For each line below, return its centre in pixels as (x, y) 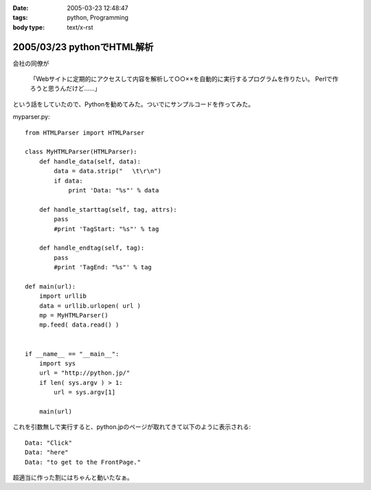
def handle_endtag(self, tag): (92, 248)
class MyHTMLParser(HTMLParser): (81, 152)
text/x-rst (80, 27)
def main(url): (50, 286)
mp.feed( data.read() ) (79, 325)
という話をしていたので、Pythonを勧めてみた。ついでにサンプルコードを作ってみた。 (133, 104)
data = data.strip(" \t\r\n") (108, 171)
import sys (57, 364)
